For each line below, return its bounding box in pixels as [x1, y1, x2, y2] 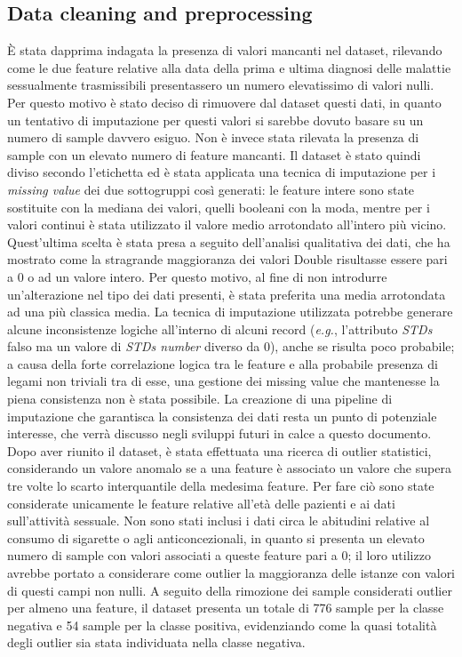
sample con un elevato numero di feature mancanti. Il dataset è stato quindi [7, 145, 421, 164]
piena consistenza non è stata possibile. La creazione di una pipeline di [7, 389, 393, 408]
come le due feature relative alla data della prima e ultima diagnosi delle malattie [7, 58, 451, 76]
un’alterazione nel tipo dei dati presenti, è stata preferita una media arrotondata [7, 284, 446, 303]
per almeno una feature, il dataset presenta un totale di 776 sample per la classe [7, 598, 444, 617]
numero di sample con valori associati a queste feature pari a [7, 546, 338, 565]
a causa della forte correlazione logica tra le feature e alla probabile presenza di [7, 354, 438, 373]
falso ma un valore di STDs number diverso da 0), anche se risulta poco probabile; [7, 337, 455, 356]
